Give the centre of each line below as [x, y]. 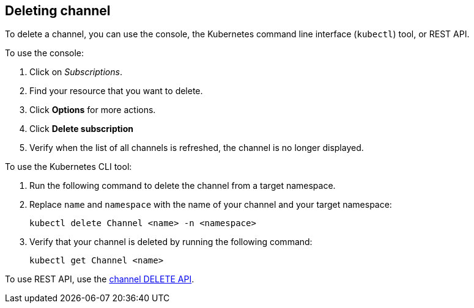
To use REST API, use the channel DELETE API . [100, 279]
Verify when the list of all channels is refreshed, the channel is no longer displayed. [197, 148]
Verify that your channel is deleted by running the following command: [171, 242]
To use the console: [45, 53]
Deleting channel [58, 11]
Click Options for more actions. [93, 110]
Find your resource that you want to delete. [116, 91]
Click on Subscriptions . [76, 72]
